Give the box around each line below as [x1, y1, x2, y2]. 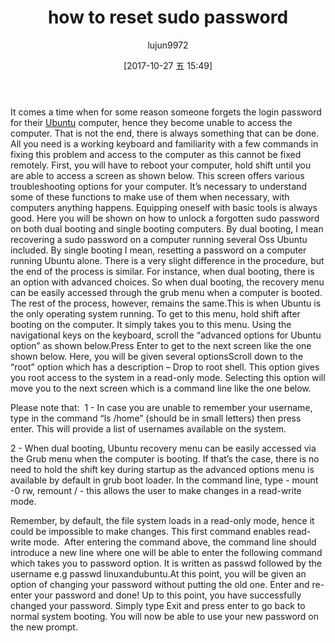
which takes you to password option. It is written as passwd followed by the [10, 557, 322, 569]
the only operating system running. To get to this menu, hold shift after [10, 307, 301, 320]
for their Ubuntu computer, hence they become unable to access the [10, 116, 293, 128]
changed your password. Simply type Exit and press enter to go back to [10, 599, 306, 611]
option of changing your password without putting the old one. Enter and [10, 578, 310, 590]
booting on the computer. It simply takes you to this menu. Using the [10, 318, 292, 330]
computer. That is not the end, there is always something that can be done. [10, 127, 320, 139]
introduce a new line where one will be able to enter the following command [10, 546, 323, 558]
